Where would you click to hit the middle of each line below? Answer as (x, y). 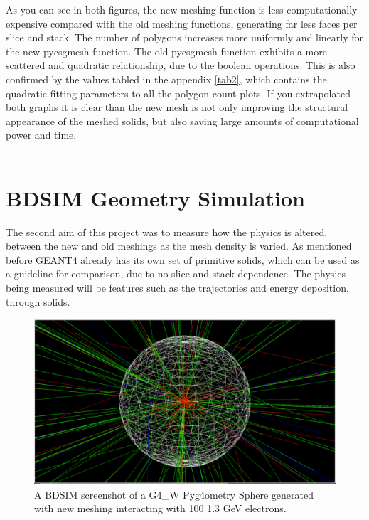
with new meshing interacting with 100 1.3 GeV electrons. (160, 508)
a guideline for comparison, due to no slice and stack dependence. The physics (176, 274)
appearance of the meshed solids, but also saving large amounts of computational (182, 121)
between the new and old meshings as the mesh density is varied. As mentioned (179, 246)
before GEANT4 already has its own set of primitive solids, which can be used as (183, 259)
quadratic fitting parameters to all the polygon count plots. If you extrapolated (178, 93)
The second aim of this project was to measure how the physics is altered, (167, 232)
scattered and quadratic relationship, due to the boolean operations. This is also (181, 65)
